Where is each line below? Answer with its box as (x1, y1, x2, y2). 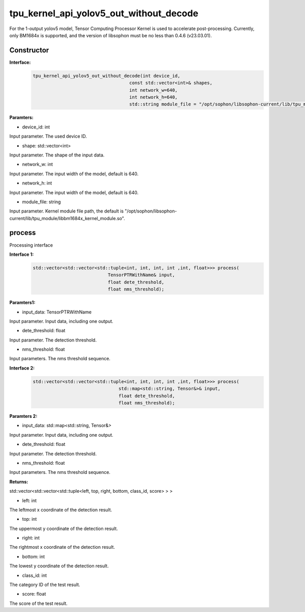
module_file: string (22, 199, 61, 205)
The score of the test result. (9, 600, 68, 606)
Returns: (9, 478, 28, 485)
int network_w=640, (129, 87, 178, 93)
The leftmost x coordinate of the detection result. (9, 507, 112, 513)
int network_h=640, (129, 94, 178, 100)
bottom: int (22, 553, 45, 560)
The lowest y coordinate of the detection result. (9, 563, 109, 569)
